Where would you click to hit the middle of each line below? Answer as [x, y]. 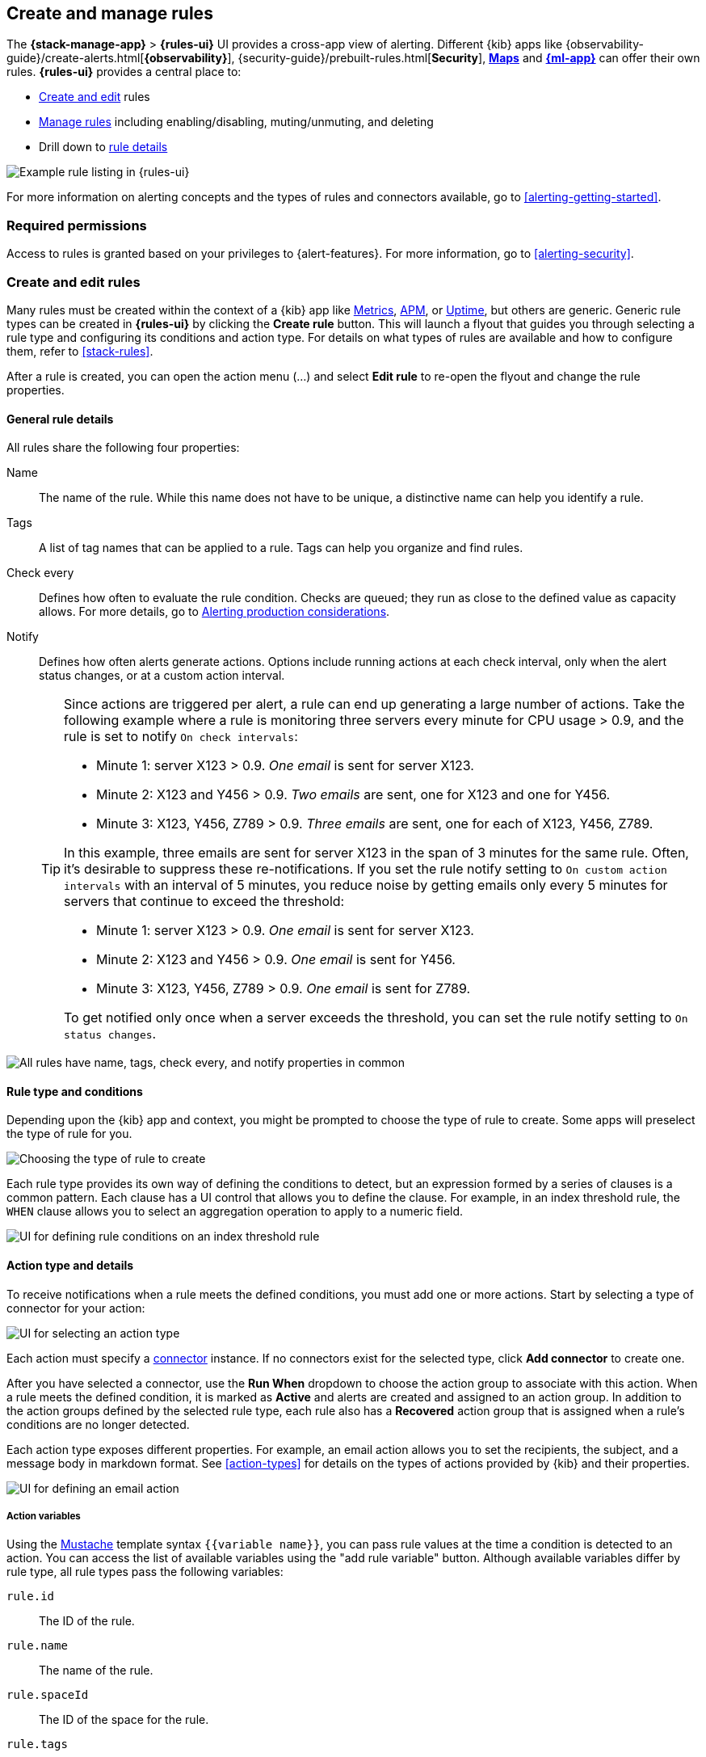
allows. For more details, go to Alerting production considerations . [214, 612]
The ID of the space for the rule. [124, 1720]
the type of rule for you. [69, 1134]
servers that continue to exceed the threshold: [204, 902]
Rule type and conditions [75, 1091]
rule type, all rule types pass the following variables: [145, 1572]
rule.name [37, 1646]
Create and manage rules [110, 13]
